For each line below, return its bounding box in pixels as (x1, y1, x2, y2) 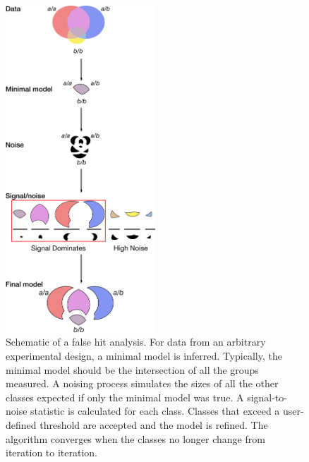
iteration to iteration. (6, 445, 97, 460)
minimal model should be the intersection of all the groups (6, 362, 259, 377)
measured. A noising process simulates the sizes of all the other (6, 376, 279, 391)
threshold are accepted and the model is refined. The (40, 418, 268, 432)
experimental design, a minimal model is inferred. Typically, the (6, 348, 282, 363)
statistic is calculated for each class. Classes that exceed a (30, 403, 280, 418)
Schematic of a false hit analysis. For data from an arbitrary (6, 334, 266, 349)
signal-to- (247, 389, 287, 404)
